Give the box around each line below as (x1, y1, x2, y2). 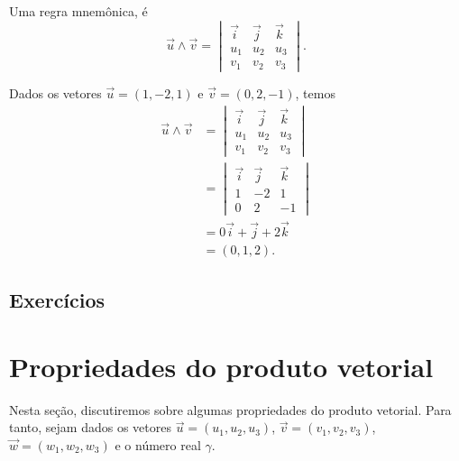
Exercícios (9, 286, 106, 314)
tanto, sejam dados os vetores (9, 418, 171, 437)
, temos (295, 83, 335, 102)
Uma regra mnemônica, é (9, 2, 148, 20)
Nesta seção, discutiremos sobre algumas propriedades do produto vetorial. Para (9, 400, 452, 419)
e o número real (115, 435, 201, 454)
